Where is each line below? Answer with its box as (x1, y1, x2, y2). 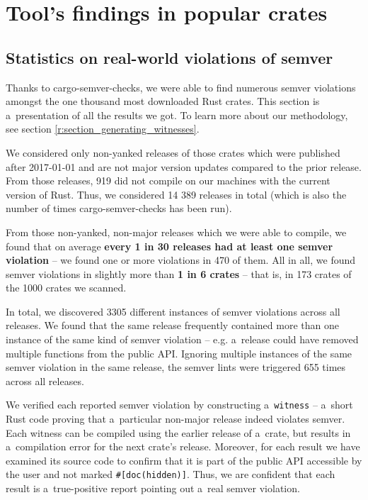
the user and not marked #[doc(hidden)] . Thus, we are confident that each (6, 467, 335, 482)
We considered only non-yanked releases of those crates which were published (6, 145, 340, 160)
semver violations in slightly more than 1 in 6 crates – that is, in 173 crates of (6, 266, 352, 281)
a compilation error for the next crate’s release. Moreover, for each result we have (6, 439, 360, 454)
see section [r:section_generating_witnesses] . (6, 121, 200, 136)
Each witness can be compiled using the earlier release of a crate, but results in (6, 425, 351, 440)
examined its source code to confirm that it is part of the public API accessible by (6, 452, 362, 467)
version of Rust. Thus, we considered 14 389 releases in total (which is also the (6, 187, 347, 201)
